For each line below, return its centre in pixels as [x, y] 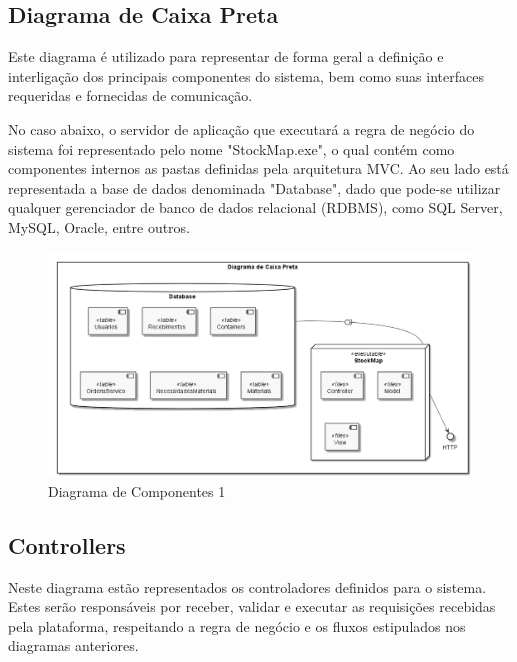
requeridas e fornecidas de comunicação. [130, 95]
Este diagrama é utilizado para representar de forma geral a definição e [226, 56]
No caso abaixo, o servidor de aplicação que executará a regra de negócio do [241, 128]
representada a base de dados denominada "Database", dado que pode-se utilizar [254, 187]
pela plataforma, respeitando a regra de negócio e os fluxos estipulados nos [237, 625]
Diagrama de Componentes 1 [137, 490]
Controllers [67, 544]
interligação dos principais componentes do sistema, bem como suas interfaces [246, 75]
